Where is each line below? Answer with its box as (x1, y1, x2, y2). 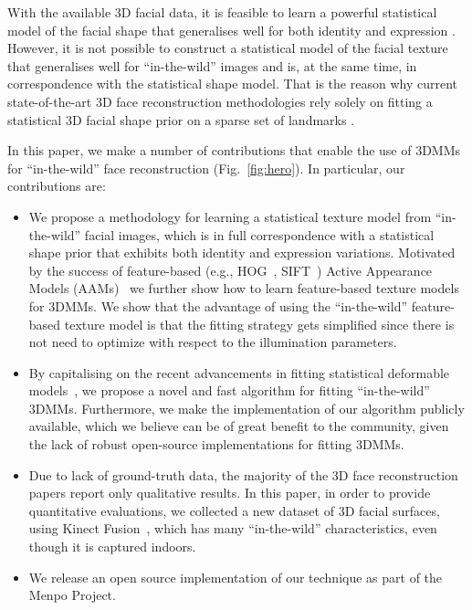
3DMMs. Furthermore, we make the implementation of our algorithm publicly (28, 398, 465, 417)
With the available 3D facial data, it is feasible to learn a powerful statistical (7, 3, 437, 21)
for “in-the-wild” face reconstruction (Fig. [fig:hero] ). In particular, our (7, 158, 405, 177)
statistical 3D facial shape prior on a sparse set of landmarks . (7, 110, 355, 129)
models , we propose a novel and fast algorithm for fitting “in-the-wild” (28, 381, 430, 400)
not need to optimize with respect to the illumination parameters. (28, 332, 397, 352)
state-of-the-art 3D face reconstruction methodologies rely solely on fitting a (7, 91, 433, 110)
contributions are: (7, 176, 106, 195)
